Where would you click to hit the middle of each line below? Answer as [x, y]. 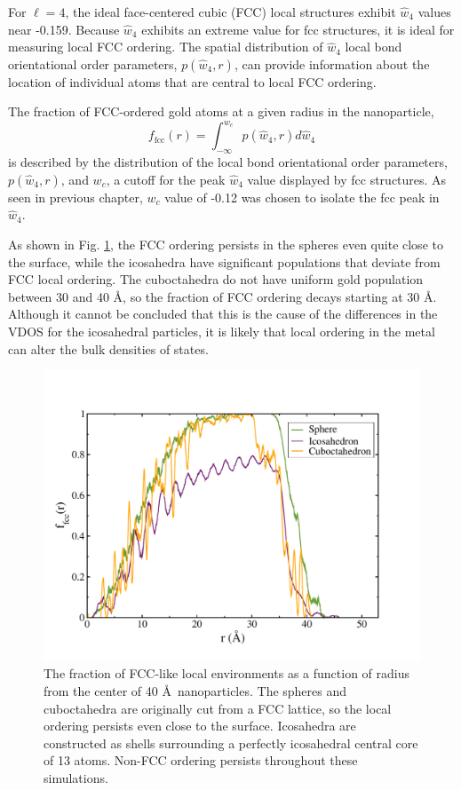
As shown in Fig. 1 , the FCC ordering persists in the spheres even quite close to [226, 245]
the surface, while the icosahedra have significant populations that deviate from [224, 261]
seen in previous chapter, [76, 197]
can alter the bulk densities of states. [108, 348]
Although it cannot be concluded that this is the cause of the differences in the [223, 314]
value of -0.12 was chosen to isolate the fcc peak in [302, 197]
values [434, 12]
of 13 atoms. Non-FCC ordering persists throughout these [201, 760]
